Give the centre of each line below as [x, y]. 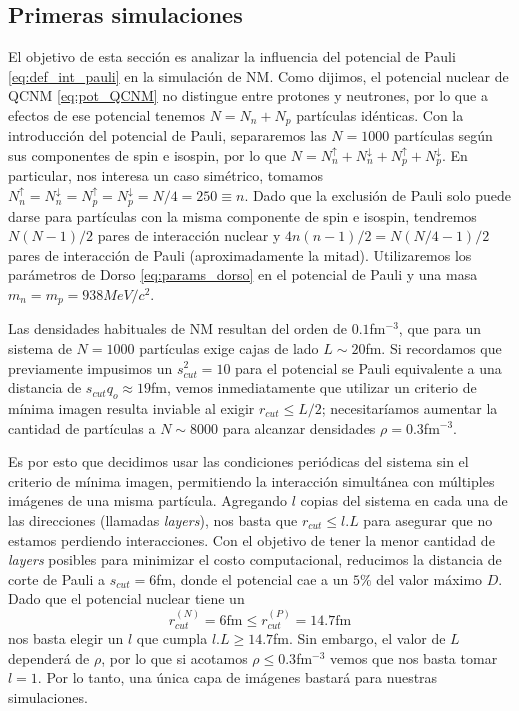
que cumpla [172, 638]
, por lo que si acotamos [174, 657]
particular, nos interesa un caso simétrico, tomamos [166, 175]
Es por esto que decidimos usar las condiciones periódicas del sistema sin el [238, 461]
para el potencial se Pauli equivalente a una [368, 367]
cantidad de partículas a [82, 427]
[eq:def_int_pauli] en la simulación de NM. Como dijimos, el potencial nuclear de [258, 75]
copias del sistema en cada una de [404, 500]
